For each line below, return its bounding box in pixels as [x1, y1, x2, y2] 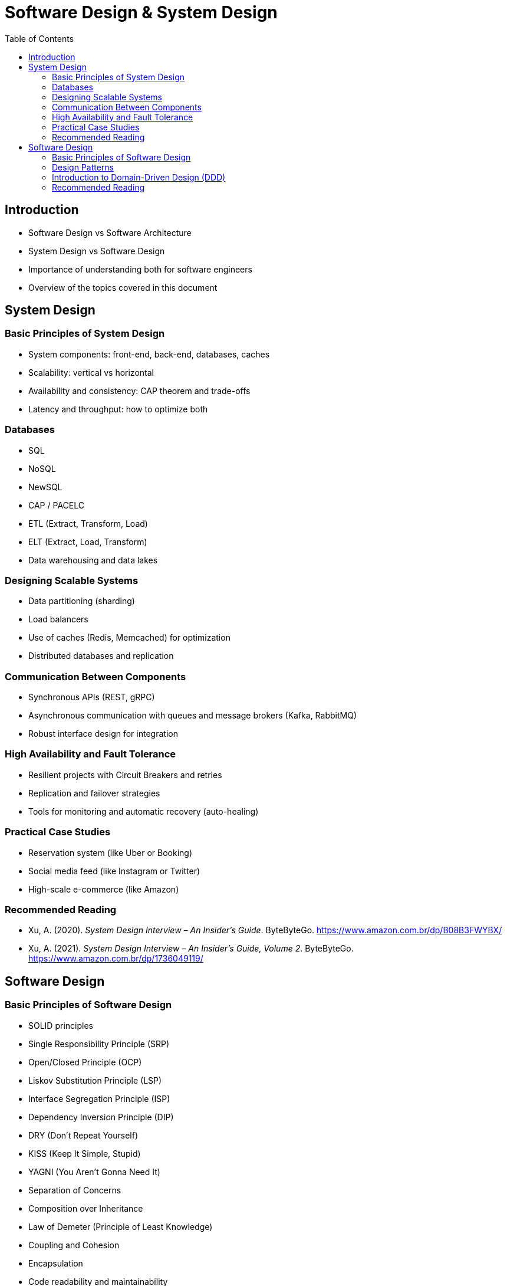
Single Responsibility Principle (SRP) [28, 1038, 170, 1049]
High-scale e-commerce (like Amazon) [28, 884, 179, 894]
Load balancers [28, 614, 88, 625]
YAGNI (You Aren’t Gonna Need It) [28, 1166, 160, 1177]
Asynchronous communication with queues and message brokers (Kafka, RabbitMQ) [28, 710, 357, 721]
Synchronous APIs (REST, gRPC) [28, 692, 155, 703]
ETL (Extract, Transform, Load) [28, 518, 148, 529]
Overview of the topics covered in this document [28, 282, 218, 293]
